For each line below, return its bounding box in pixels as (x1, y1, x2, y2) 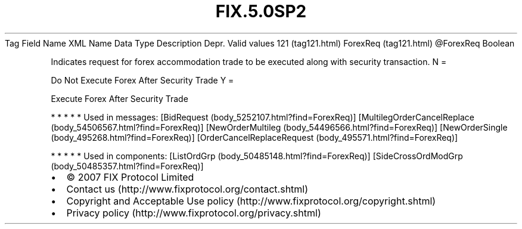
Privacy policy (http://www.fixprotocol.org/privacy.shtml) (66, 206, 321, 219)
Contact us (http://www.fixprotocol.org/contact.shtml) (66, 182, 309, 195)
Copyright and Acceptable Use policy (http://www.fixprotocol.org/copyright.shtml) (66, 194, 436, 207)
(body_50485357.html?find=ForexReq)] (51, 160, 204, 171)
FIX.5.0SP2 (215, 1, 307, 21)
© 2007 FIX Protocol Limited (66, 171, 194, 183)
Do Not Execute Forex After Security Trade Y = (51, 75, 234, 85)
